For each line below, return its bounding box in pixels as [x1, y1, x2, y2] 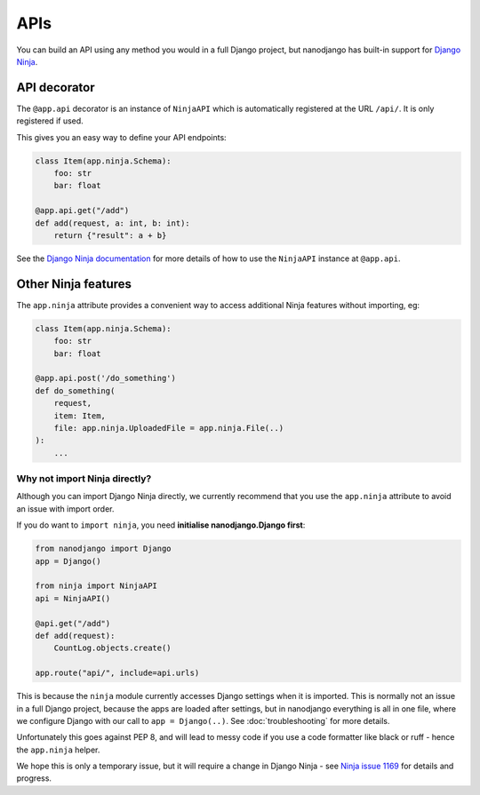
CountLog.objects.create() [53, 643, 172, 653]
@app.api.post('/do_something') [35, 373, 177, 384]
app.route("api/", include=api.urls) [35, 668, 200, 679]
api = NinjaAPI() [35, 593, 111, 603]
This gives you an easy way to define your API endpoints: [16, 131, 227, 142]
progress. [16, 773, 52, 783]
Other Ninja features [16, 276, 132, 291]
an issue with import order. [16, 503, 115, 514]
